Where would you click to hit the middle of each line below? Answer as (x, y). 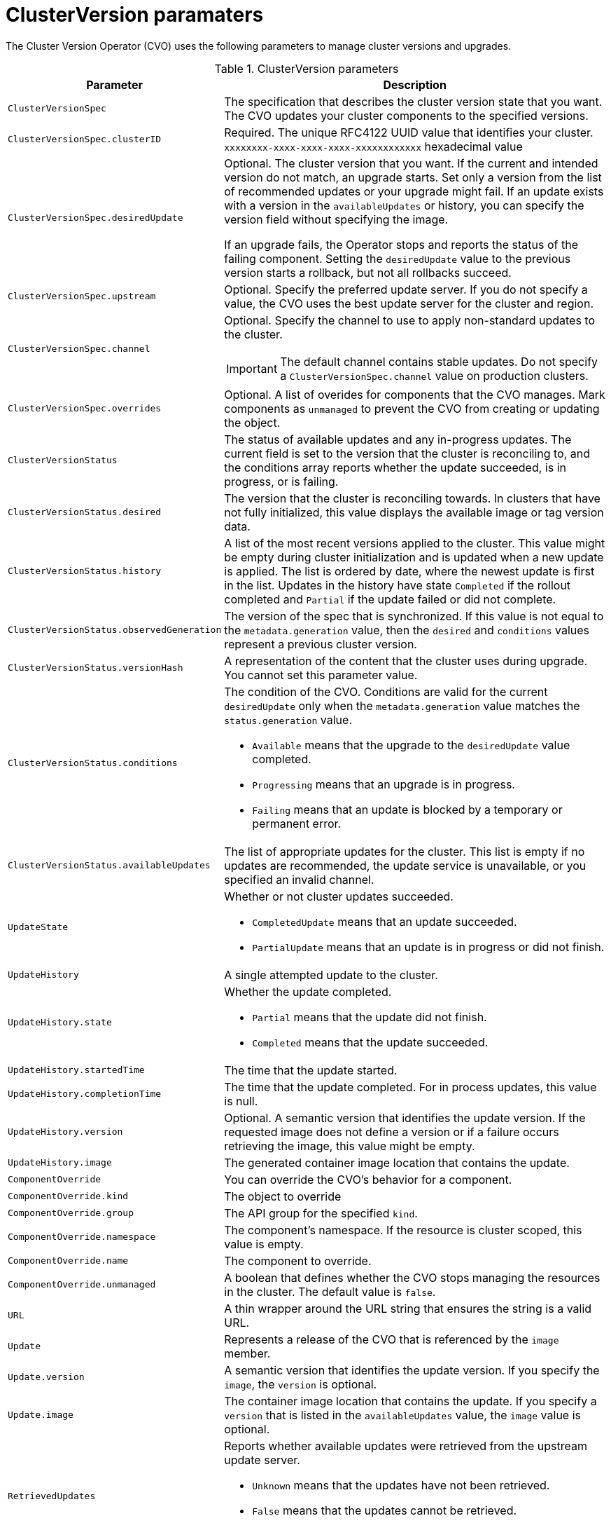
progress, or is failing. (281, 481)
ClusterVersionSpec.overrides (85, 409)
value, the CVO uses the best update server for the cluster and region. (409, 303)
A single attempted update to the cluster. (331, 975)
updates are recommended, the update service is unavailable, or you (405, 865)
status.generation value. (288, 719)
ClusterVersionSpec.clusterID (85, 139)
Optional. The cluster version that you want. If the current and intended (411, 163)
